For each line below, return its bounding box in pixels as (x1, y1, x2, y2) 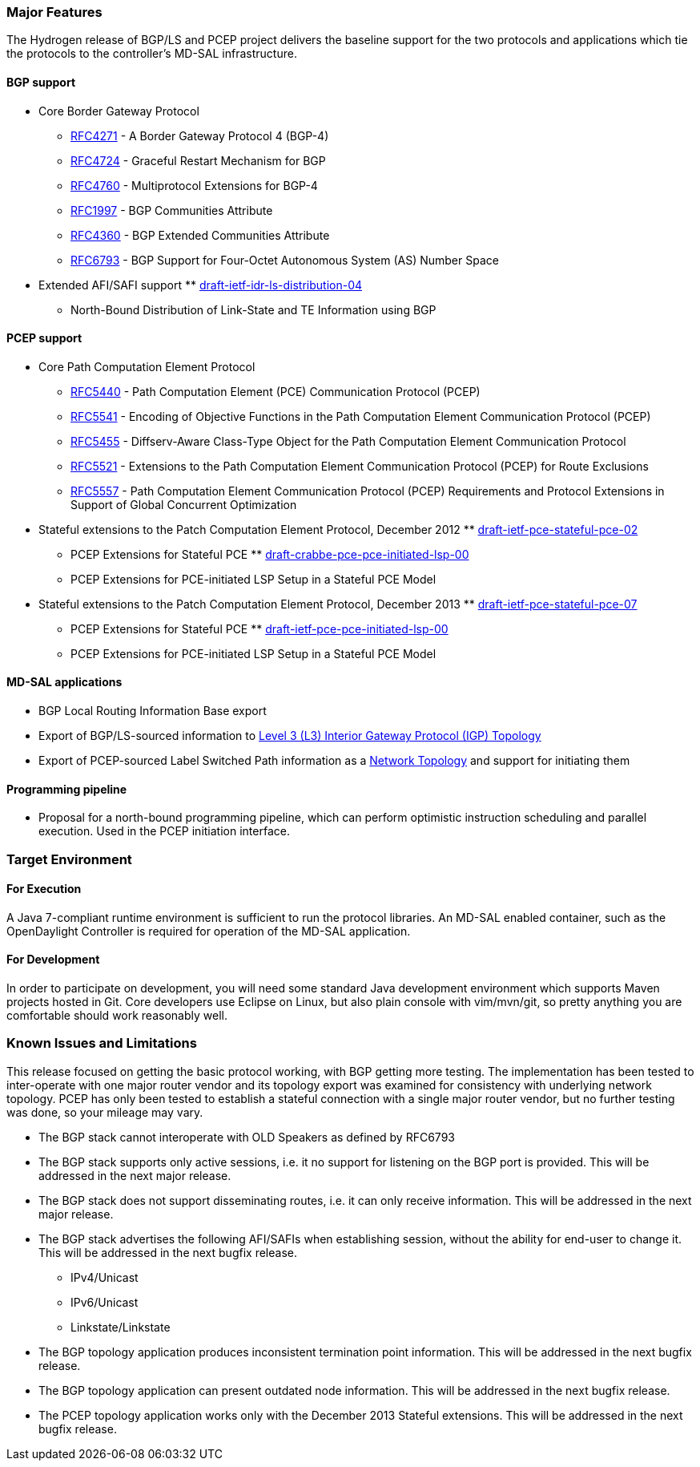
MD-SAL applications (6, 675, 123, 689)
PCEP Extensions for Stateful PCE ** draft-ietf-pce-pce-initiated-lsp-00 (70, 621, 449, 636)
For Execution (6, 882, 82, 896)
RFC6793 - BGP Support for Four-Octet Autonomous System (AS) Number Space (70, 253, 499, 267)
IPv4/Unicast (70, 1270, 139, 1284)
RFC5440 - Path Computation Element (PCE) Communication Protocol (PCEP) (70, 384, 481, 398)
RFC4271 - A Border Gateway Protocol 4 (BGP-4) (70, 128, 329, 143)
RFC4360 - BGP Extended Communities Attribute (70, 228, 330, 242)
